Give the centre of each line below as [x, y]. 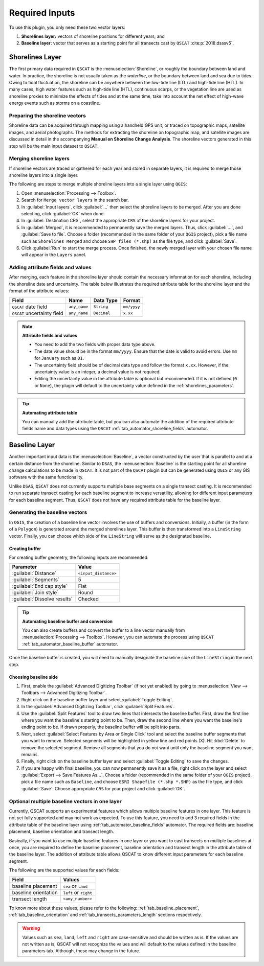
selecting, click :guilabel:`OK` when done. [63, 213]
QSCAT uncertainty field [38, 313]
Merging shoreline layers [39, 159]
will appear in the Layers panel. [54, 255]
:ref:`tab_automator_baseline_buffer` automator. [70, 644]
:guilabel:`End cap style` [40, 586]
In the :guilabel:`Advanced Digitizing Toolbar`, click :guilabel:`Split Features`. [98, 707]
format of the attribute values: [39, 291]
